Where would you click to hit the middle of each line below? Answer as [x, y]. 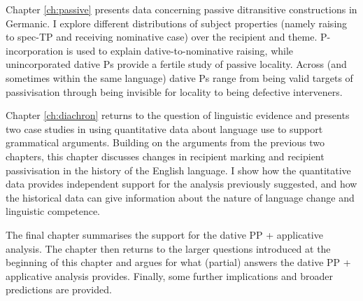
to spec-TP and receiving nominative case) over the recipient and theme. [162, 37]
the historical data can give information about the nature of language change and [180, 197]
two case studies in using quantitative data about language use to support [164, 128]
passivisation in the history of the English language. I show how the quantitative [178, 170]
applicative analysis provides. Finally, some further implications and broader [169, 275]
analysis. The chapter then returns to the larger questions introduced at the [168, 248]
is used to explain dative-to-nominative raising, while [180, 50]
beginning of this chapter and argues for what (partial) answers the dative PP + [178, 262]
